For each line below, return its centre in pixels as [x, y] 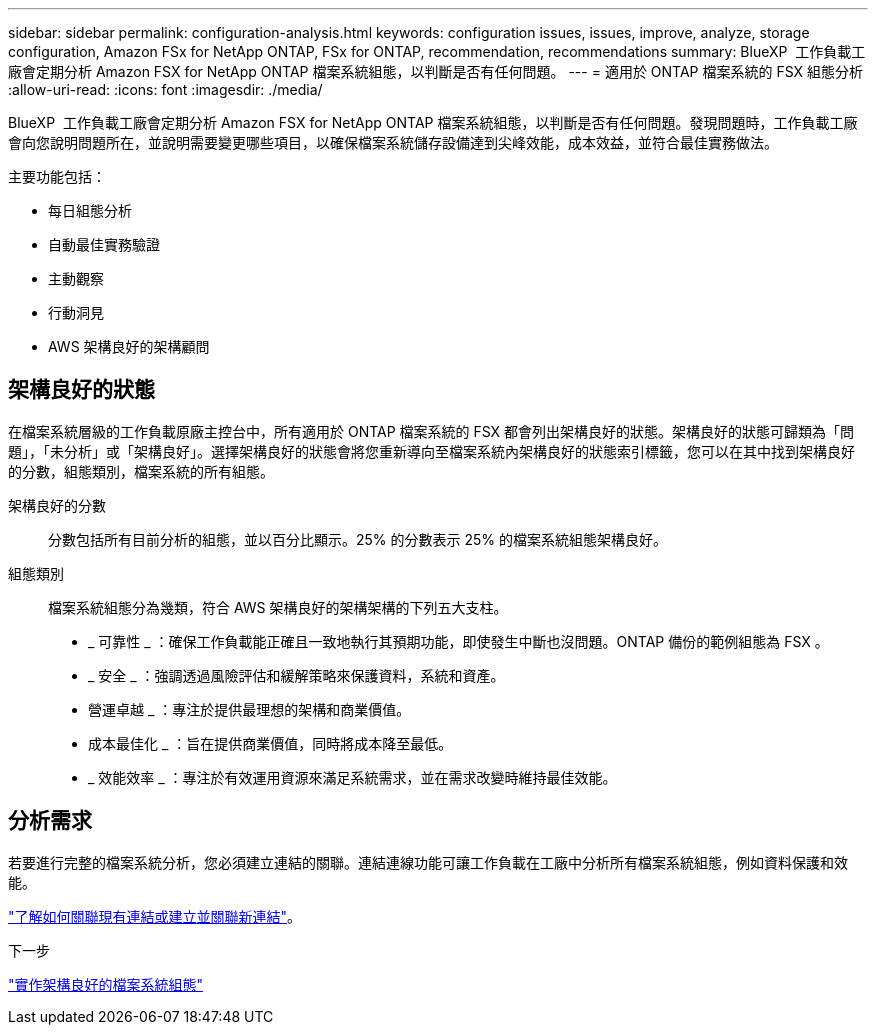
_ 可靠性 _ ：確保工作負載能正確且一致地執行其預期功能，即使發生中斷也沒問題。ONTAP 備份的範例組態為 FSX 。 [458, 641]
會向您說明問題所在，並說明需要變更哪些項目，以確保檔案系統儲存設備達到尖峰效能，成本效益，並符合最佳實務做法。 [393, 142]
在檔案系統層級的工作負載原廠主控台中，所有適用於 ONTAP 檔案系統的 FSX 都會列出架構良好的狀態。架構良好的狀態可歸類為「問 [431, 431]
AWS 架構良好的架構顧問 [129, 346]
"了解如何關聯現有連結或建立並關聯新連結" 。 [155, 916]
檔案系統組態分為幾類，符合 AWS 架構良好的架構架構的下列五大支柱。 [278, 607]
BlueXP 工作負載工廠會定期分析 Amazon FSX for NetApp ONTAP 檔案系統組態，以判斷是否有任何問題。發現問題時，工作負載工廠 [433, 122]
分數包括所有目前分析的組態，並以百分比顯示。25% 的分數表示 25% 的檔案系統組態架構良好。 [357, 539]
